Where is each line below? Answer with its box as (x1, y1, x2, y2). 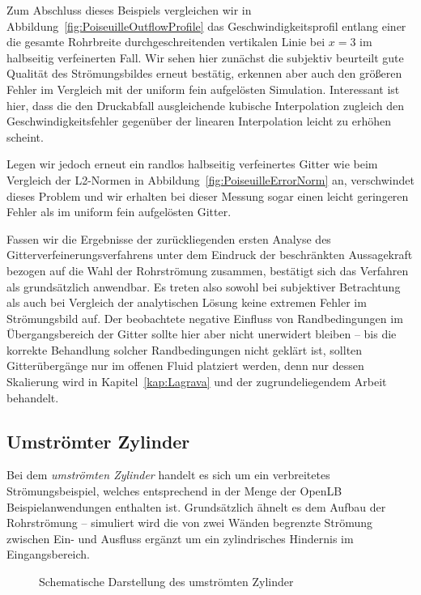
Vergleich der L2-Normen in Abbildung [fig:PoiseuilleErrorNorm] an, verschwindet (6, 171, 415, 188)
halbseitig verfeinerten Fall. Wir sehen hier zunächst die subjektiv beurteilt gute (6, 49, 404, 66)
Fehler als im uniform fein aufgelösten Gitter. (6, 203, 232, 220)
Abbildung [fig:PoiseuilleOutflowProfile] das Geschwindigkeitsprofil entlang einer (6, 17, 406, 34)
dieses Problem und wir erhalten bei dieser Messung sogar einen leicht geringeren (6, 187, 409, 204)
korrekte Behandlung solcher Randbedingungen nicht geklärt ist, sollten (6, 341, 363, 358)
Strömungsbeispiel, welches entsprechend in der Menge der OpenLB (6, 482, 342, 499)
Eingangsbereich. (6, 546, 90, 563)
